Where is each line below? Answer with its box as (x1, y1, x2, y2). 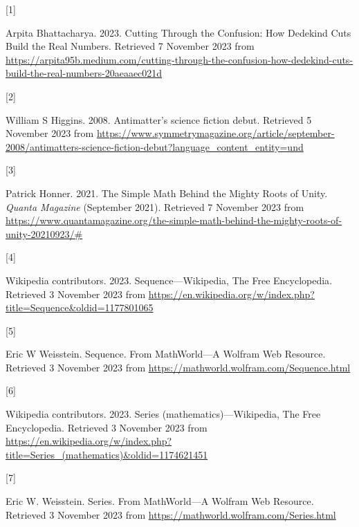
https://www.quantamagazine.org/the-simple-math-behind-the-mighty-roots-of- (6, 213, 342, 228)
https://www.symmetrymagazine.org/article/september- (96, 126, 335, 140)
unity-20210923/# (6, 226, 83, 241)
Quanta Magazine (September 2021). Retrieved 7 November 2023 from (6, 199, 304, 214)
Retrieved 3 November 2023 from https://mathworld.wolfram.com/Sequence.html (6, 360, 351, 374)
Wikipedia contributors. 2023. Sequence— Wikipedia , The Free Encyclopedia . (6, 272, 333, 287)
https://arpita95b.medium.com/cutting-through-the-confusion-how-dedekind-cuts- (6, 52, 353, 66)
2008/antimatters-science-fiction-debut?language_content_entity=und (6, 139, 304, 154)
